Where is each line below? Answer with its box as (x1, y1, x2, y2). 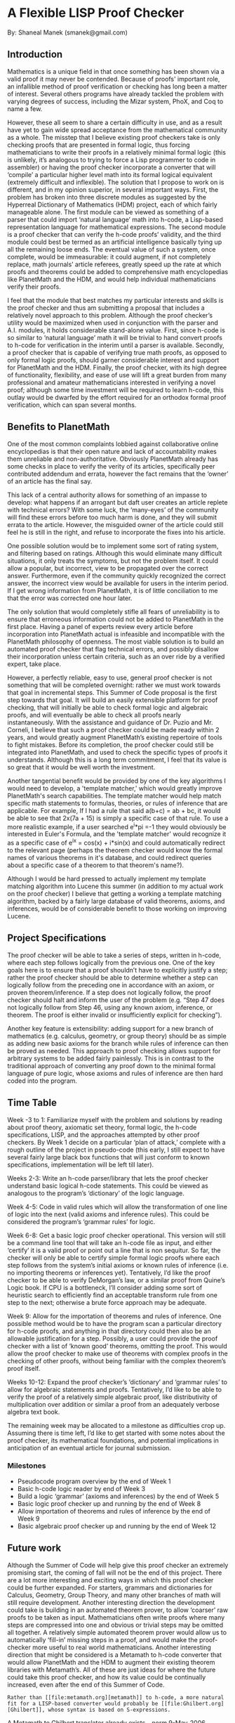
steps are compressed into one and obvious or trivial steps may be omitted (7, 1620, 224, 1629)
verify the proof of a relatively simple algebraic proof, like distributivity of (7, 1393, 217, 1401)
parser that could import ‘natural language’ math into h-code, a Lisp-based (7, 215, 223, 223)
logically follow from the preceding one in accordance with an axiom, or (7, 980, 215, 989)
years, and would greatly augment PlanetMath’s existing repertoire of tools (7, 733, 222, 741)
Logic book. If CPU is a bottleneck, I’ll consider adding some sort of (7, 1283, 203, 1292)
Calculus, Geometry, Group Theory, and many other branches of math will (7, 1590, 221, 1599)
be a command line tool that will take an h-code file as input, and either (7, 1238, 213, 1247)
